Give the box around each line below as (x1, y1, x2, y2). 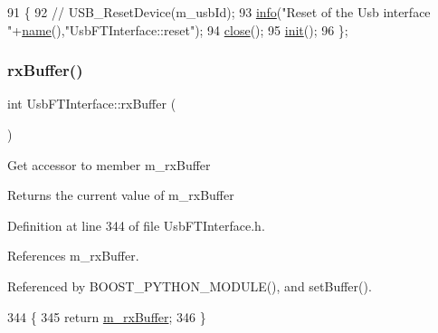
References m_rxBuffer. (7, 246, 139, 265)
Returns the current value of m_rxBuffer (7, 186, 234, 205)
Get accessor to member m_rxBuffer (7, 155, 211, 174)
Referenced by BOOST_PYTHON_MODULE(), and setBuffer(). (7, 276, 372, 295)
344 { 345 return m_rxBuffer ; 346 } (7, 307, 206, 326)
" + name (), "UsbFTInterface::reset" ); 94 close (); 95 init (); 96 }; (7, 20, 348, 39)
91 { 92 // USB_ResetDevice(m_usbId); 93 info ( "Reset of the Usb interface (7, 3, 431, 21)
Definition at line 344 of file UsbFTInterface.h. (7, 215, 265, 234)
